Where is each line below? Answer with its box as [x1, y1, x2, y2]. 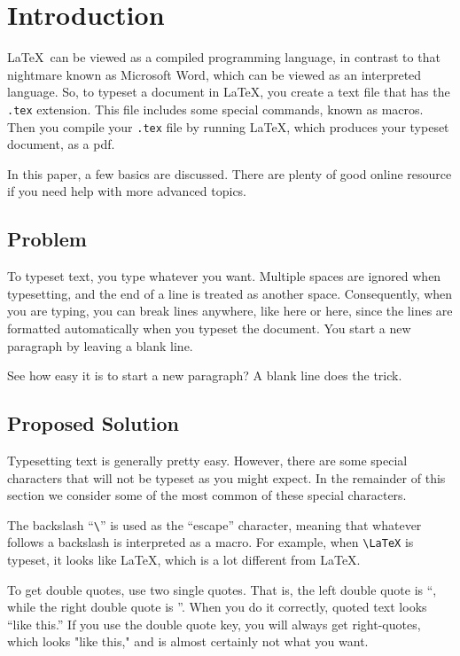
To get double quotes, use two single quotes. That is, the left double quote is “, [7, 580, 437, 598]
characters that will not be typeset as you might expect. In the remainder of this [7, 468, 446, 487]
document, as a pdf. [7, 135, 115, 153]
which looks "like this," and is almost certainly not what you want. [7, 632, 369, 651]
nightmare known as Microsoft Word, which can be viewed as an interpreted [7, 65, 422, 83]
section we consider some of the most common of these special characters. [7, 486, 407, 504]
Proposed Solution [7, 410, 179, 437]
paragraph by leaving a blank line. [7, 336, 193, 355]
